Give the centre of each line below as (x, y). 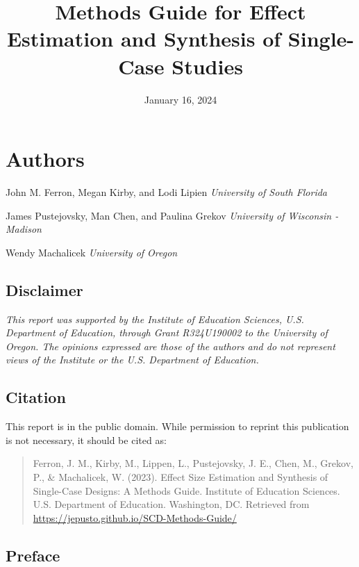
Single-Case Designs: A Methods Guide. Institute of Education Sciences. (186, 490)
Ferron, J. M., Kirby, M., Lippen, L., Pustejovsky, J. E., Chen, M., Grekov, (193, 463)
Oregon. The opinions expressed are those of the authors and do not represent (170, 346)
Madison (24, 229)
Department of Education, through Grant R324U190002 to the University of (167, 332)
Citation (36, 397)
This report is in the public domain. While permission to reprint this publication (177, 426)
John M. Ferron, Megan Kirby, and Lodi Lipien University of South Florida (167, 192)
